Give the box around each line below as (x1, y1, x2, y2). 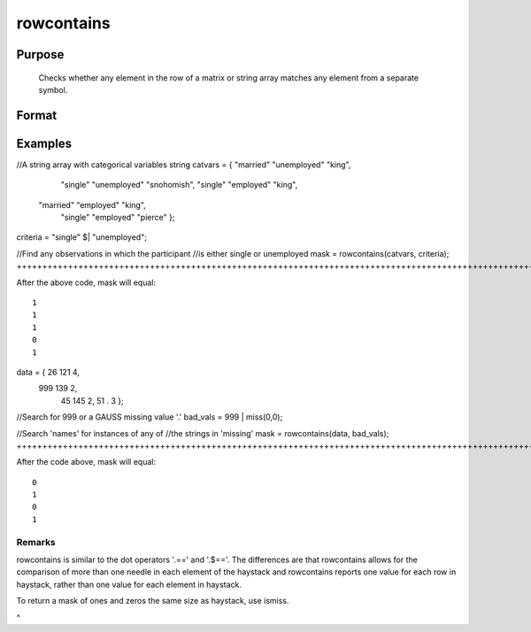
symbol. (38, 84, 68, 95)
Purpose (16, 47, 65, 62)
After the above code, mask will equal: (16, 277, 157, 288)
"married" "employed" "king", (38, 199, 146, 210)
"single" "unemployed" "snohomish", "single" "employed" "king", (60, 180, 298, 190)
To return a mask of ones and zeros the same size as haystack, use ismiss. (16, 596, 289, 606)
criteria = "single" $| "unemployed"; (16, 232, 148, 243)
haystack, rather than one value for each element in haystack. (16, 579, 242, 590)
